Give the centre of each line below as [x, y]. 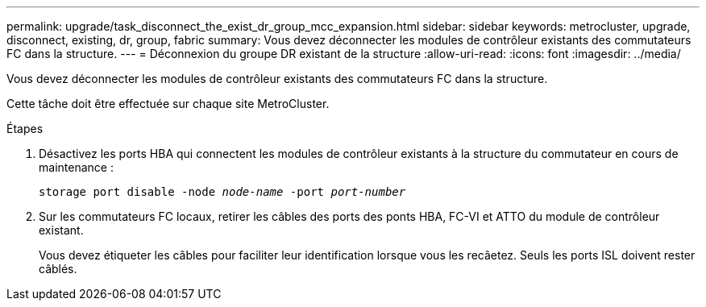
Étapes [25, 129]
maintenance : [76, 167]
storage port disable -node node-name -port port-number [222, 192]
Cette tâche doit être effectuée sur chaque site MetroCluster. [168, 104]
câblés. [58, 269]
